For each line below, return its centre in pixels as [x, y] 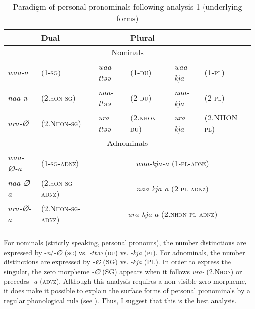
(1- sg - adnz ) [60, 163]
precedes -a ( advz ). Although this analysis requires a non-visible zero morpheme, [125, 281]
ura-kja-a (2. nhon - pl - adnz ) [173, 214]
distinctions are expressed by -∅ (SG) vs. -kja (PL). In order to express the [117, 262]
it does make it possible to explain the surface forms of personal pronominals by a [127, 290]
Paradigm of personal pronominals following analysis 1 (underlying [127, 7]
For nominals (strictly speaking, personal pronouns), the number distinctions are [125, 242]
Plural [143, 37]
